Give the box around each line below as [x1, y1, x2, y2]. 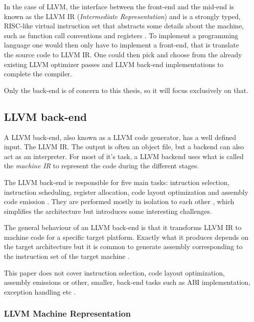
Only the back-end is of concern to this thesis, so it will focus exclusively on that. [4, 85, 249, 95]
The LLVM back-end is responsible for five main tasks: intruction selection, [4, 177, 230, 187]
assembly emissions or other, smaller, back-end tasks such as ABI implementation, [4, 277, 251, 287]
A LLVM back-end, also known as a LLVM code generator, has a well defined [4, 132, 236, 142]
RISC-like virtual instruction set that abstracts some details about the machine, [4, 21, 244, 31]
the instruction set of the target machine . [4, 251, 130, 261]
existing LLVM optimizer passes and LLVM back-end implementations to [4, 59, 224, 69]
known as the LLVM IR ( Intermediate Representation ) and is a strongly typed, [4, 11, 241, 21]
